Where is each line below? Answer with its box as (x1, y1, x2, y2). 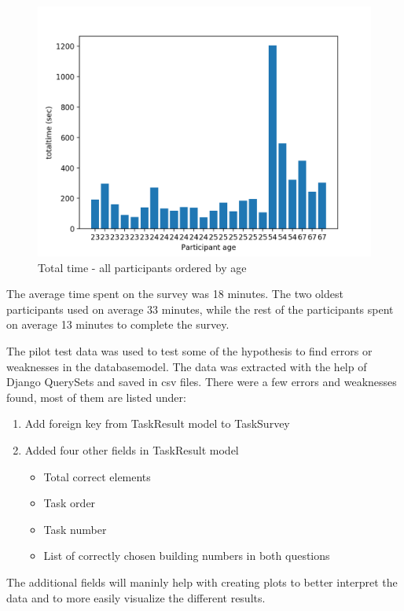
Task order (43, 495, 96, 511)
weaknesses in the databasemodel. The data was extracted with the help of (6, 358, 367, 374)
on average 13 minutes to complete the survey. (6, 316, 230, 333)
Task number (43, 521, 107, 537)
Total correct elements (43, 468, 151, 484)
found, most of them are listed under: (6, 388, 186, 405)
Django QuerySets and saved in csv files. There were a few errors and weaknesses (6, 374, 397, 390)
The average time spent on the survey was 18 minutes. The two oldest (6, 285, 343, 302)
